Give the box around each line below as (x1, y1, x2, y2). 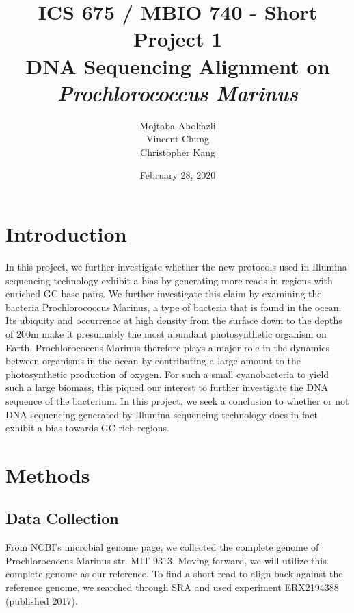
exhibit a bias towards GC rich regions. (5, 421, 170, 435)
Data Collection (5, 508, 119, 529)
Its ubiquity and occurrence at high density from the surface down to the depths (5, 313, 342, 327)
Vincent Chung (146, 132, 210, 146)
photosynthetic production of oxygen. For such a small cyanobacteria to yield (5, 366, 329, 381)
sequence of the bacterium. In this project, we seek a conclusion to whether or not (5, 393, 349, 408)
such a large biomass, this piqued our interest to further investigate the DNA (5, 380, 329, 395)
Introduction (5, 220, 127, 248)
